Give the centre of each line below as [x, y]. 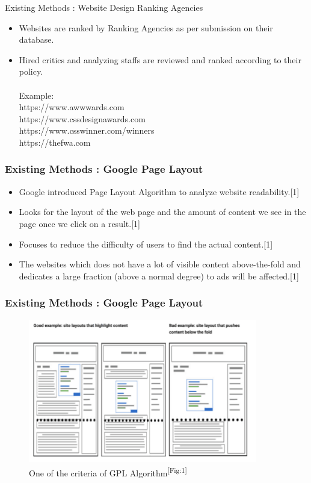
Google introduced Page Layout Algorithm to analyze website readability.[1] [159, 191]
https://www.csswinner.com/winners [87, 130]
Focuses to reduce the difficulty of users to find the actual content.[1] [146, 244]
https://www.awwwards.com [72, 107]
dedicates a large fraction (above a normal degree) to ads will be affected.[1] [159, 276]
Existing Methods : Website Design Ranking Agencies [104, 7]
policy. [31, 71]
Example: [36, 95]
